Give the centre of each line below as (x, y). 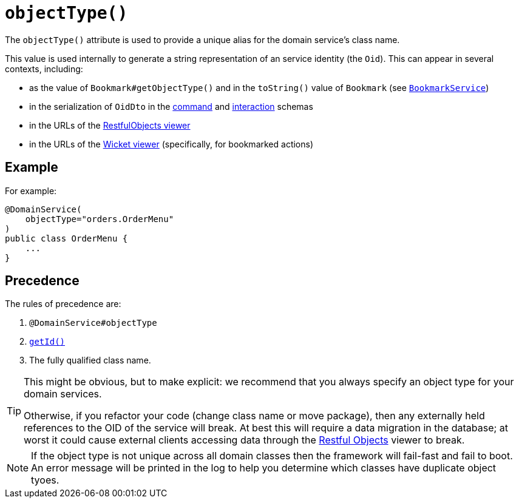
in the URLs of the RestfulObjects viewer (110, 125)
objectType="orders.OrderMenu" (100, 219)
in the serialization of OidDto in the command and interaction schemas (171, 106)
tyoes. (45, 480)
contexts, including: (44, 69)
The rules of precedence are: (63, 304)
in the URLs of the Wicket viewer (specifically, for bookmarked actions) (171, 144)
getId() (47, 342)
